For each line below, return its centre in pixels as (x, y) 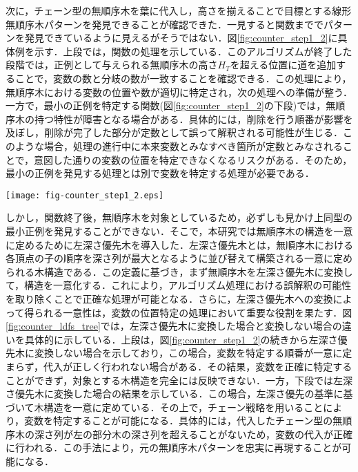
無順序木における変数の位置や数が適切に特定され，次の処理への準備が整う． (179, 92)
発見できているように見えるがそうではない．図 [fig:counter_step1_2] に (181, 38)
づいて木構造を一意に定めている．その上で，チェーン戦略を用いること (165, 407)
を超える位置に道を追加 (283, 65)
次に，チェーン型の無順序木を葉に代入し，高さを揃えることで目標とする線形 (179, 10)
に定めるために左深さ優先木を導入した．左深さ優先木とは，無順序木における (179, 244)
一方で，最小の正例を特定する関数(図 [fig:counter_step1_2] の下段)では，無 (171, 105)
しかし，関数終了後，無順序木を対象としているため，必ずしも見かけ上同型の (179, 217)
